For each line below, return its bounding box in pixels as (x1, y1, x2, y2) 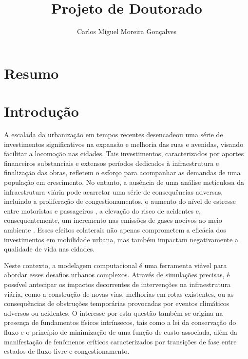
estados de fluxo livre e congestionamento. (4, 346, 130, 356)
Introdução (4, 101, 79, 121)
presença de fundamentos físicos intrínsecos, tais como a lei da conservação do (4, 317, 236, 327)
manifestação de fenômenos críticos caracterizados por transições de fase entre (4, 336, 237, 346)
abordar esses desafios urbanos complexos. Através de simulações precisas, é (4, 269, 230, 280)
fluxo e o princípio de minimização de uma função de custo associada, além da (4, 326, 237, 337)
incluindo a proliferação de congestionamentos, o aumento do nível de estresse (4, 196, 236, 206)
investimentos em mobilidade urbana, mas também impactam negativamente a (4, 234, 238, 244)
